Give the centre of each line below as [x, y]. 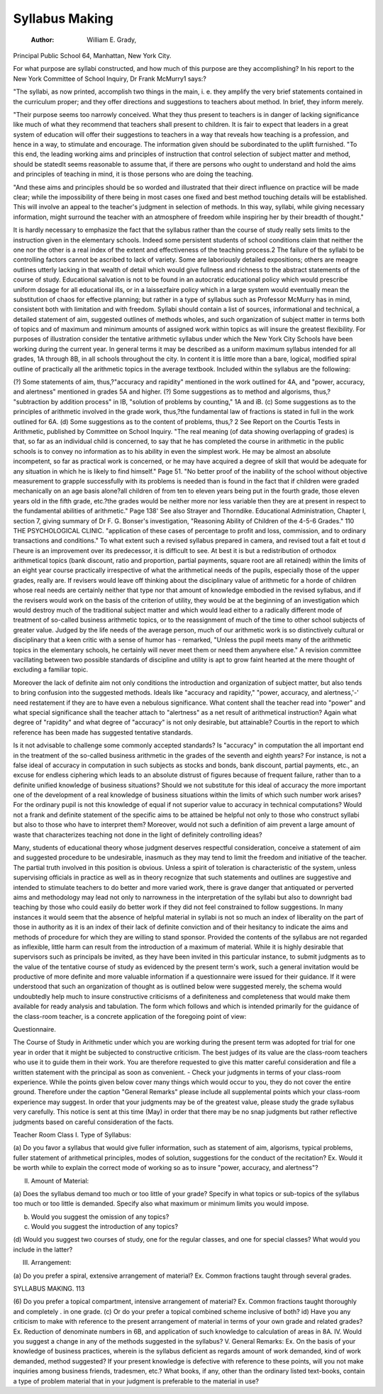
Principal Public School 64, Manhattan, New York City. [92, 55]
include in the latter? [43, 1249]
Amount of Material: [60, 1181]
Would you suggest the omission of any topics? [100, 1217]
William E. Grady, [112, 40]
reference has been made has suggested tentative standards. [103, 732]
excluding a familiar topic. [51, 669]
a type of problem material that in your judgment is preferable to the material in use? [136, 1381]
